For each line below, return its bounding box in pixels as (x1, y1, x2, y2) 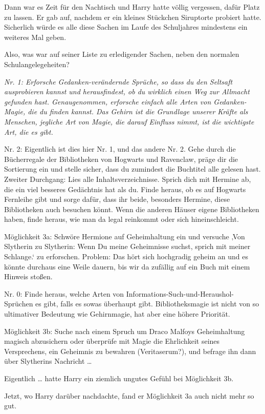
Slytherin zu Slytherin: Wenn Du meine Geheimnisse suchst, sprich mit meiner (4, 241, 251, 252)
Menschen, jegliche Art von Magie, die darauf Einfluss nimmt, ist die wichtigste (4, 116, 254, 127)
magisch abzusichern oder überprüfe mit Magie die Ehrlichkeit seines (4, 336, 220, 346)
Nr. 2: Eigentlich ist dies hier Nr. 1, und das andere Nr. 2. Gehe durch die (4, 143, 236, 154)
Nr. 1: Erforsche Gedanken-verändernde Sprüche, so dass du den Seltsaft (4, 76, 233, 87)
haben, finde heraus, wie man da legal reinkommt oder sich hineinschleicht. (4, 214, 239, 224)
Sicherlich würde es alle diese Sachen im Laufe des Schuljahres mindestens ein (4, 22, 248, 32)
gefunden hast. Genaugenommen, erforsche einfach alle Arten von (4, 96, 211, 107)
